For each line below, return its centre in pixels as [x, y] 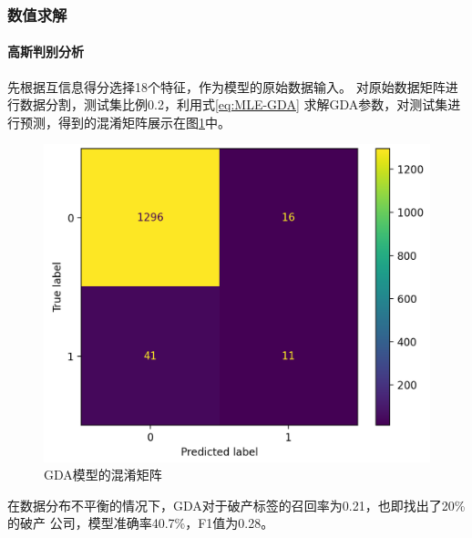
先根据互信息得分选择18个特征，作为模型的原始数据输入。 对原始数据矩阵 [226, 86]
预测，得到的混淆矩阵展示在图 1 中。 [125, 122]
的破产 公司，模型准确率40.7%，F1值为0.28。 [141, 523]
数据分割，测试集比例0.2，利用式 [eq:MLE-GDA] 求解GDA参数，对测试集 [234, 104]
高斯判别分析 [46, 52]
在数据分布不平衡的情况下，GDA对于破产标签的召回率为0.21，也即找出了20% [236, 505]
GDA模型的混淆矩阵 [103, 475]
